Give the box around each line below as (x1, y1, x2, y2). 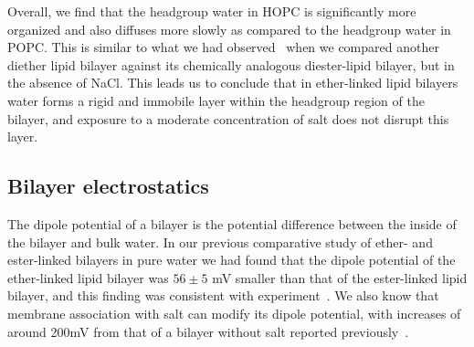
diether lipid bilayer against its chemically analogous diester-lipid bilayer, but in (7, 55, 455, 74)
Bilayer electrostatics (7, 172, 209, 200)
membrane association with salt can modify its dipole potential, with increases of (7, 303, 461, 322)
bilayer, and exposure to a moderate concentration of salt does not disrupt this (7, 109, 449, 128)
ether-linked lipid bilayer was (7, 268, 169, 287)
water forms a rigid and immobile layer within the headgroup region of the (7, 90, 425, 110)
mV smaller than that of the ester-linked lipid (212, 268, 468, 287)
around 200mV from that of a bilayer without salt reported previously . (7, 321, 409, 341)
